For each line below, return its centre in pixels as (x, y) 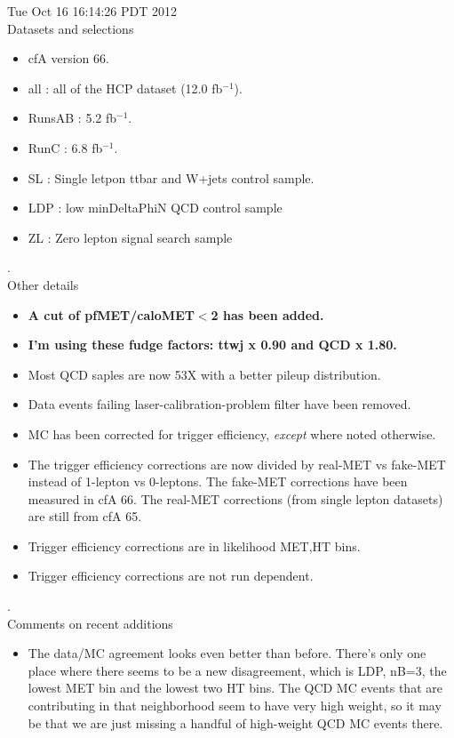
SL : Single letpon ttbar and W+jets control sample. (171, 177)
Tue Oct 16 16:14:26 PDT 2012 (92, 11)
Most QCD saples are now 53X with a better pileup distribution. (204, 374)
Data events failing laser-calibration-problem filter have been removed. (219, 404)
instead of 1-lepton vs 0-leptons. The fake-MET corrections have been (218, 481)
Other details (43, 284)
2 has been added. (267, 314)
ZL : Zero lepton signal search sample (130, 237)
